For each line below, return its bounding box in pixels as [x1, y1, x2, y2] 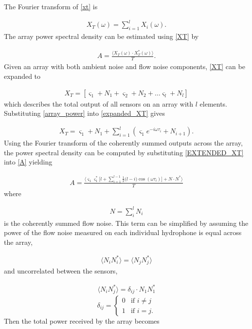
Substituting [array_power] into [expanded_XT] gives [4, 108, 165, 118]
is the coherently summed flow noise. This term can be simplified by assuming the [4, 218, 249, 228]
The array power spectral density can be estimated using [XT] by [4, 31, 199, 41]
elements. [199, 98, 228, 109]
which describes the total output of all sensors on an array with [4, 98, 194, 109]
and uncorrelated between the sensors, [4, 266, 118, 276]
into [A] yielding [4, 157, 53, 167]
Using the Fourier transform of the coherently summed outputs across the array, [4, 138, 243, 148]
